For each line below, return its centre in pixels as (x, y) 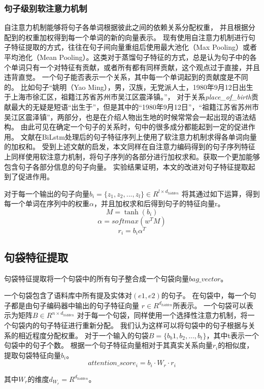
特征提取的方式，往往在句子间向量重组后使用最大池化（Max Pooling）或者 (134, 47)
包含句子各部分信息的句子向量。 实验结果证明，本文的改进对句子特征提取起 (130, 166)
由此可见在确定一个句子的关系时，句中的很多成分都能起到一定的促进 (134, 127)
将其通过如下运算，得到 (221, 193)
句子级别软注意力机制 (46, 8)
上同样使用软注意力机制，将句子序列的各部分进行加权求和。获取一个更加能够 (132, 156)
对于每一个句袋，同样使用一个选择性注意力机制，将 (162, 315)
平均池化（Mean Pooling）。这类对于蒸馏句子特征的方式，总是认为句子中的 (127, 57)
